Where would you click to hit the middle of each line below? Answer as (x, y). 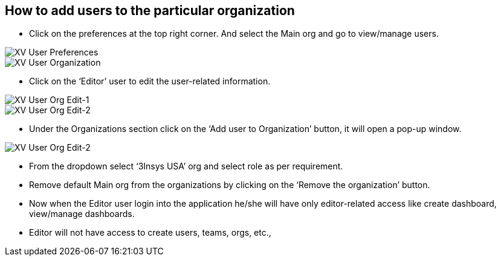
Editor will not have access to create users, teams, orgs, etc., (150, 233)
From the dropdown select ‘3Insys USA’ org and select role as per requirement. (186, 166)
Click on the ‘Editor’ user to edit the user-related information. (150, 81)
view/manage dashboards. (82, 214)
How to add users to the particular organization (150, 11)
